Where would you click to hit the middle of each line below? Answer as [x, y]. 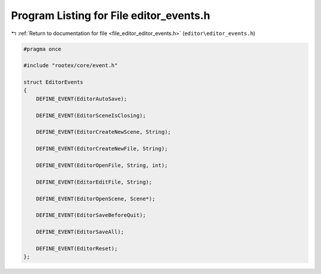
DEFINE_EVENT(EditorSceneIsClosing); [91, 115]
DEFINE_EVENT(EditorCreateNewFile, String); [102, 149]
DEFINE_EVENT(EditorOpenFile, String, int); [102, 166]
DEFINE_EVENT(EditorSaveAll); [80, 232]
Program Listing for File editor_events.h [111, 15]
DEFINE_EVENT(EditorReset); [77, 248]
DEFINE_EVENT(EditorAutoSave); [81, 99]
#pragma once [43, 49]
